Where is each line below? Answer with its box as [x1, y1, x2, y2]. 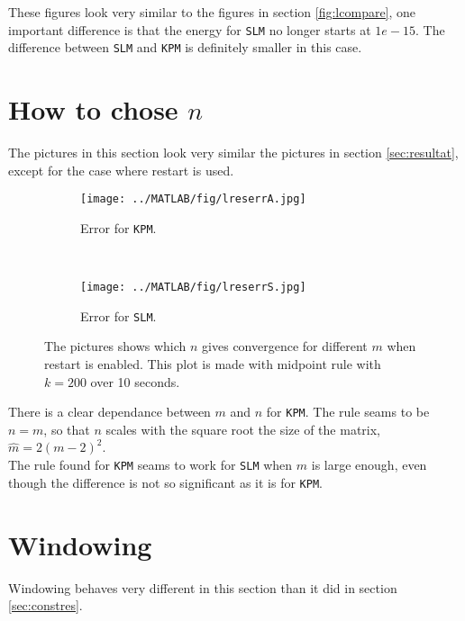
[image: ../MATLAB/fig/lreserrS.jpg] [80, 281, 306, 294]
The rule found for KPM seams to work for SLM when [8, 455, 293, 474]
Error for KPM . [80, 218, 157, 237]
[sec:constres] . [8, 596, 83, 615]
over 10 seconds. [90, 372, 180, 391]
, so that [43, 419, 90, 438]
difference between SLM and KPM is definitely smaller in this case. [8, 38, 362, 57]
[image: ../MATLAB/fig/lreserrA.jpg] [80, 193, 306, 206]
